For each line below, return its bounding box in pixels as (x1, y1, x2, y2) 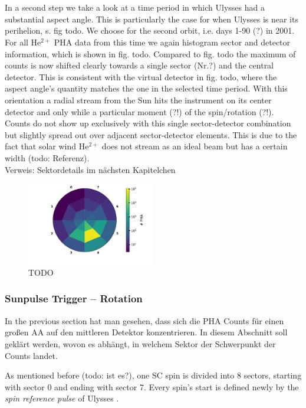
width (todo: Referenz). (5, 151, 90, 164)
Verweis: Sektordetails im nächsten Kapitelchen (5, 163, 176, 175)
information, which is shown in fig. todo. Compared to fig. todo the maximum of (5, 47, 296, 60)
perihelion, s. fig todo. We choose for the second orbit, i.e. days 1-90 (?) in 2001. (5, 24, 295, 37)
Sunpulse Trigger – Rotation (5, 291, 143, 306)
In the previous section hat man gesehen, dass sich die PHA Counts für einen (5, 314, 284, 327)
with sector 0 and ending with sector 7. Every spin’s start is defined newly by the (5, 380, 299, 393)
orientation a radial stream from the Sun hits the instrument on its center (5, 93, 272, 106)
